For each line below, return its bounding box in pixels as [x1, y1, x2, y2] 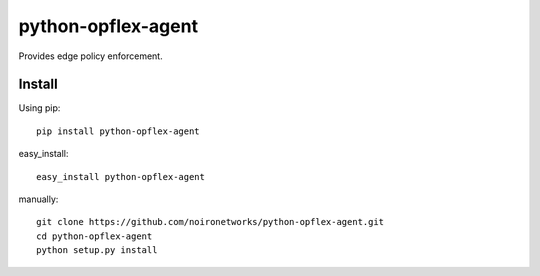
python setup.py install [36, 245, 158, 256]
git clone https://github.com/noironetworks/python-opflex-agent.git [36, 216, 385, 228]
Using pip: [18, 102, 61, 114]
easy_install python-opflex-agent [36, 171, 205, 182]
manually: [18, 193, 59, 205]
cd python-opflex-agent [36, 230, 153, 242]
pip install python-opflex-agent [36, 125, 200, 137]
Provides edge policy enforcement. [18, 50, 164, 62]
